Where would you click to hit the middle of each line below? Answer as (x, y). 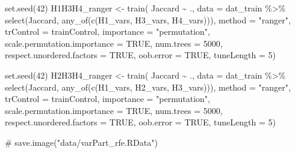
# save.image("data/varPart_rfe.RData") (81, 142)
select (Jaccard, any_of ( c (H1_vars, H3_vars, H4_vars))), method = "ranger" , (148, 19)
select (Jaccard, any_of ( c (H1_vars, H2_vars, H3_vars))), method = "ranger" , (148, 87)
